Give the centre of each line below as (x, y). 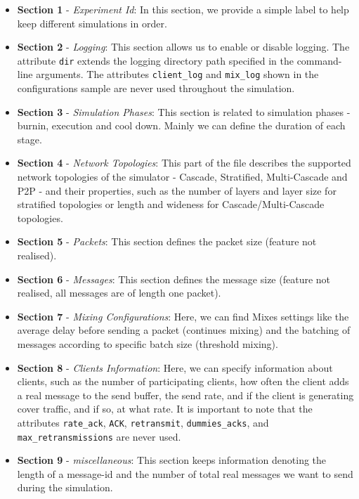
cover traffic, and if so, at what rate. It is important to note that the (165, 409)
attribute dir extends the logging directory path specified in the (155, 60)
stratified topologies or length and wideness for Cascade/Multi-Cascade (171, 204)
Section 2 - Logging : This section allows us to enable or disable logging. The (183, 47)
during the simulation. (65, 487)
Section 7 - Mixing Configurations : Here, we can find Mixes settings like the (183, 316)
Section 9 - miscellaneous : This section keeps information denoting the (172, 460)
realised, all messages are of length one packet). (119, 293)
